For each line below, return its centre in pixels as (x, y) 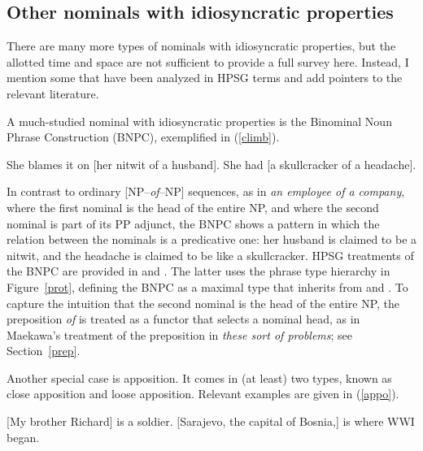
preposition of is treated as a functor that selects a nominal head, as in (183, 319)
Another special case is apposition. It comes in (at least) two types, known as (199, 377)
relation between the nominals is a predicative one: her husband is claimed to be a (212, 239)
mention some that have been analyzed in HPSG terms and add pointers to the (205, 78)
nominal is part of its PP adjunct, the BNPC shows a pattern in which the (193, 223)
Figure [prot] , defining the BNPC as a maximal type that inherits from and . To (207, 286)
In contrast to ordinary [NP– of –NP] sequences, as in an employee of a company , (206, 191)
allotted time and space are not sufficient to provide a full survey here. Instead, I (208, 61)
